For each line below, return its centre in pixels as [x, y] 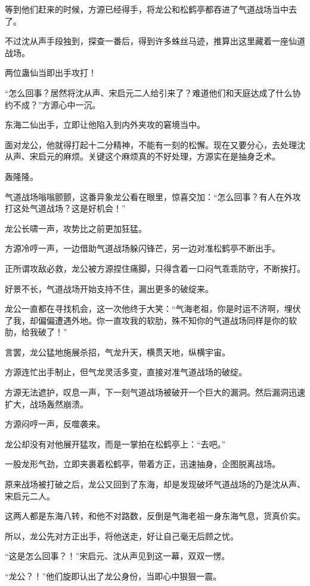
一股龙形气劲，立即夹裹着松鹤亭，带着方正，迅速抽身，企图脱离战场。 [142, 464]
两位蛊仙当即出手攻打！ [51, 73]
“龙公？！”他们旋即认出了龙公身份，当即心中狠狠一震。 [113, 576]
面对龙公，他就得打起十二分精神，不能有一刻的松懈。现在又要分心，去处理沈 [155, 144]
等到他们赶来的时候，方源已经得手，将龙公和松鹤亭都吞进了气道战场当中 [147, 9]
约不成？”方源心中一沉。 [53, 104]
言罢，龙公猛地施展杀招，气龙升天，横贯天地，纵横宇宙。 [117, 352]
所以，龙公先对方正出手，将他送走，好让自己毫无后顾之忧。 [122, 536]
